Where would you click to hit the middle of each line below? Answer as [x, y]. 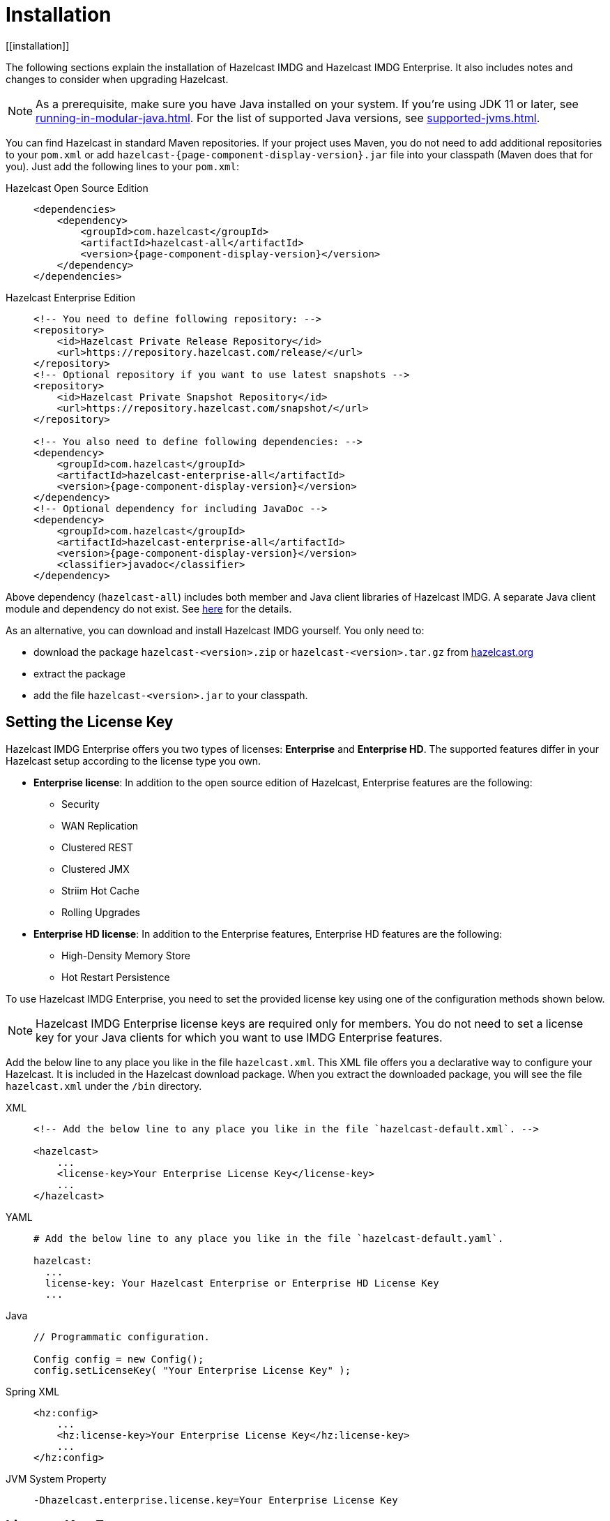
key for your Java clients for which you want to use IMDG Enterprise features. [239, 1037]
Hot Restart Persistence [116, 977]
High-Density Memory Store [126, 955]
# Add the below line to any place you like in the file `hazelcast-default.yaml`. [269, 1238]
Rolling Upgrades [101, 912]
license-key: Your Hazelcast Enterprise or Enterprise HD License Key [242, 1283]
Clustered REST [97, 847]
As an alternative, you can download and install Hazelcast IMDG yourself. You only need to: [215, 630]
